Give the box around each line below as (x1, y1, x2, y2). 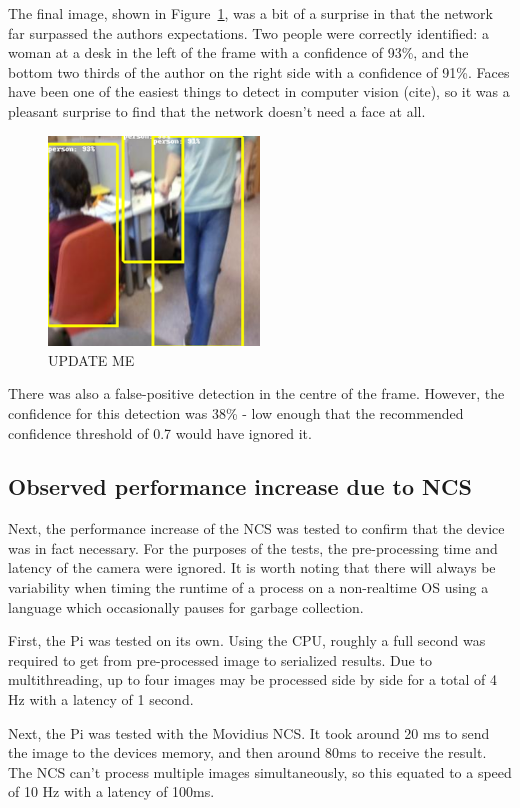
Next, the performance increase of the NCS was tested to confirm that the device (8, 518, 505, 539)
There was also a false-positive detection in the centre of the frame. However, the (8, 383, 505, 404)
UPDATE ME (48, 349, 135, 370)
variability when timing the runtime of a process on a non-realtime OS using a (8, 577, 489, 598)
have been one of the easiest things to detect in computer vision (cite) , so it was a (8, 81, 510, 102)
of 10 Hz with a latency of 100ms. (8, 781, 215, 802)
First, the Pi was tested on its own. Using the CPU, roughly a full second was (8, 630, 486, 651)
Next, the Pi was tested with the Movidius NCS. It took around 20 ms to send (8, 722, 490, 743)
